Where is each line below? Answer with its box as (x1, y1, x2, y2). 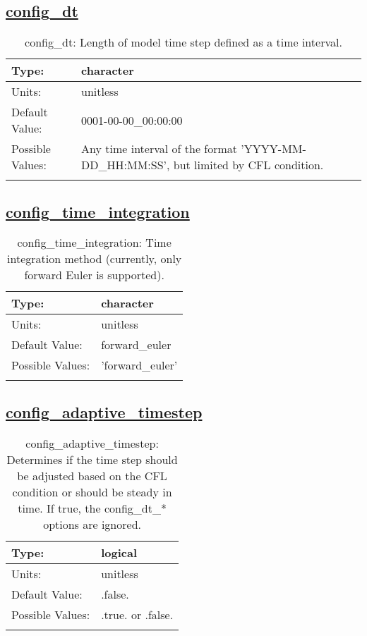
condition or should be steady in (12, 483, 172, 500)
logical (101, 544, 137, 561)
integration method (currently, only (7, 250, 182, 267)
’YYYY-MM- (241, 140, 306, 157)
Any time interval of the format (81, 140, 238, 157)
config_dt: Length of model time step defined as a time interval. (25, 34, 342, 51)
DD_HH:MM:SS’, (81, 157, 170, 173)
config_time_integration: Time (17, 234, 172, 251)
